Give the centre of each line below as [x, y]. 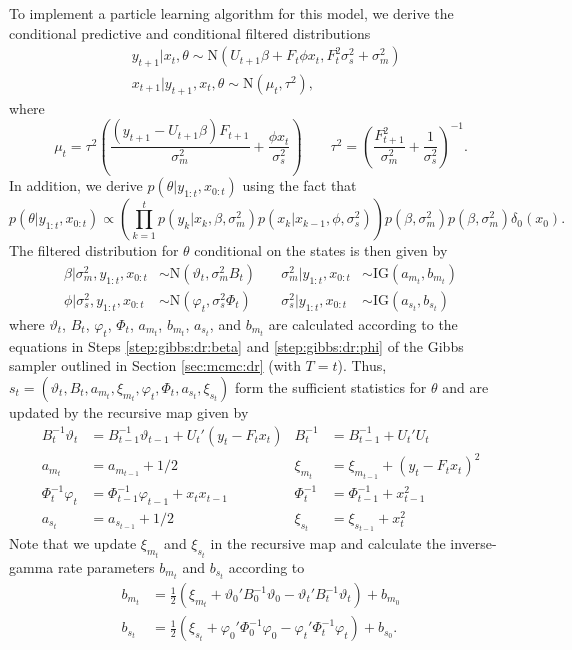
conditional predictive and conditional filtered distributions [190, 32]
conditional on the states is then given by [321, 250]
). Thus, [362, 365]
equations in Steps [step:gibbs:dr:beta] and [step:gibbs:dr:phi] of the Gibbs [236, 345]
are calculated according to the [363, 324]
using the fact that [299, 185]
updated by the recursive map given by [129, 412]
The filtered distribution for [94, 250]
